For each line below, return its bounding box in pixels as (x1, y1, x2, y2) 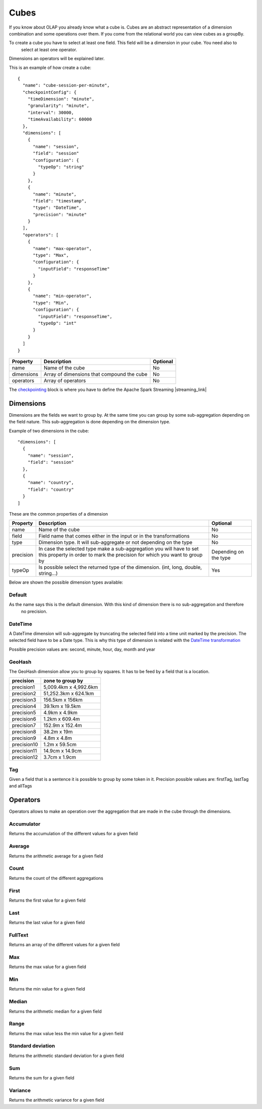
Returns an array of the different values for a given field (9, 942, 120, 948)
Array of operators (44, 377, 86, 384)
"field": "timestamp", (33, 198, 87, 203)
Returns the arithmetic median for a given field (9, 1008, 102, 1014)
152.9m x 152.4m (43, 722, 82, 729)
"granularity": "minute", (27, 103, 90, 109)
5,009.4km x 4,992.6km (43, 684, 98, 690)
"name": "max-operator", (33, 246, 92, 251)
